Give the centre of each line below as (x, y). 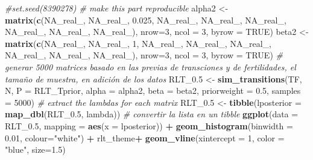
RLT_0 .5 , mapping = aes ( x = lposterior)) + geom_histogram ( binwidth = (149, 125)
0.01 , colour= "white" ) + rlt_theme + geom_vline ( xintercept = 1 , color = (145, 137)
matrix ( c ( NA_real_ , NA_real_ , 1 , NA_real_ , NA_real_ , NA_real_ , (138, 43)
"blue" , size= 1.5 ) (35, 149)
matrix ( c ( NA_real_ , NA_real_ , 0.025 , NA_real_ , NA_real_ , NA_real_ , (146, 20)
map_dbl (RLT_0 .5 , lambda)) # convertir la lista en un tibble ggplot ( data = (152, 114)
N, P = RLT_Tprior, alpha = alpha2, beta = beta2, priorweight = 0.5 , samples (153, 91)
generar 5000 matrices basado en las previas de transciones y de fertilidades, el (150, 66)
